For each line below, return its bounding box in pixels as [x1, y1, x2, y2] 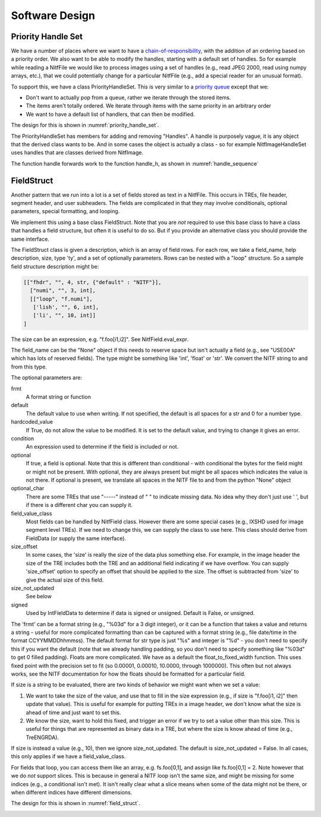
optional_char [11, 485, 45, 492]
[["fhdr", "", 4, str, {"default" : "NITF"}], [23, 279, 162, 285]
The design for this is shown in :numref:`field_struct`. [11, 800, 140, 807]
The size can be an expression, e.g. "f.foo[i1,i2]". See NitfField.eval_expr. [11, 336, 188, 343]
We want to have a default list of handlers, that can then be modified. [26, 111, 196, 118]
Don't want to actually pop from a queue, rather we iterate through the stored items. [26, 94, 231, 101]
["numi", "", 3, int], [30, 287, 96, 294]
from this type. [11, 363, 47, 370]
